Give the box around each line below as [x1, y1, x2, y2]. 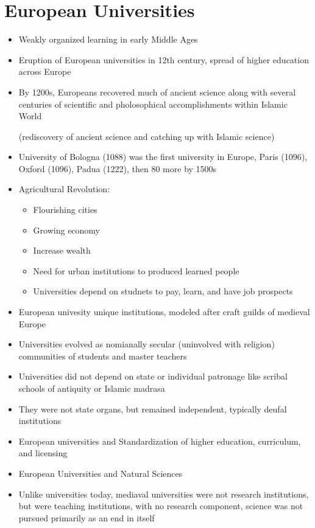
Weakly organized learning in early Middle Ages [18, 33, 198, 46]
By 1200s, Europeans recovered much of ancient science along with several [18, 85, 296, 98]
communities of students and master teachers [18, 349, 187, 362]
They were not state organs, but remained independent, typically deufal [18, 402, 287, 415]
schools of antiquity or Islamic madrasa [18, 382, 165, 394]
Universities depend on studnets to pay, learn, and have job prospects [33, 285, 293, 297]
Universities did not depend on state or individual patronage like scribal [18, 370, 288, 383]
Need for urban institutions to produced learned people [33, 264, 239, 277]
